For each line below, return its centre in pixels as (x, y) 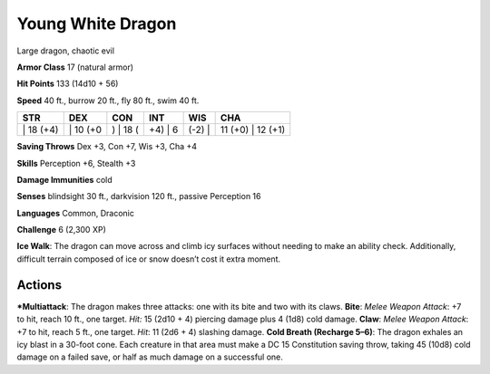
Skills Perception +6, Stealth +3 (76, 163)
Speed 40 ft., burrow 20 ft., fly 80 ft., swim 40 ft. (108, 101)
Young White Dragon (97, 24)
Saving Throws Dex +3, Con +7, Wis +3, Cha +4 (107, 147)
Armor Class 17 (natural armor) (75, 67)
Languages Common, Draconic (76, 213)
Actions (39, 285)
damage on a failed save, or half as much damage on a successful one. (150, 357)
